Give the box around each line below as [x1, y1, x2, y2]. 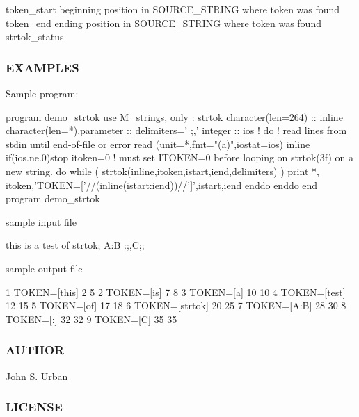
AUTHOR [6, 341, 65, 359]
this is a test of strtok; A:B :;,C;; [6, 238, 145, 252]
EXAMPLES [6, 58, 79, 76]
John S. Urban [6, 368, 68, 383]
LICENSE [6, 398, 63, 416]
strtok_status [6, 29, 64, 44]
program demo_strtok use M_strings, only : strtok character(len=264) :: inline [6, 109, 343, 124]
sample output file [6, 261, 83, 275]
